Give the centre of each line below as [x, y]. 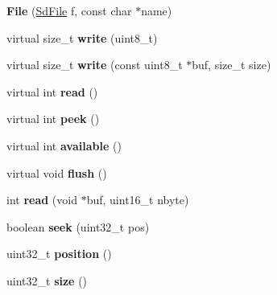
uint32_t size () [47, 280]
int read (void [42, 200]
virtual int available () [64, 145]
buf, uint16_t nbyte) [138, 200]
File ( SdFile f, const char [69, 10]
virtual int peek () [53, 119]
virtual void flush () [57, 172]
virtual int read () [52, 91]
